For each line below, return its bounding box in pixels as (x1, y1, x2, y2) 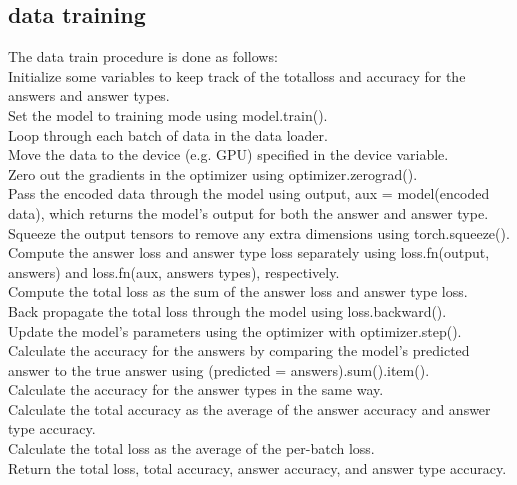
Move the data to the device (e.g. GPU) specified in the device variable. (8, 144, 449, 165)
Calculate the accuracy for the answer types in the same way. (8, 379, 384, 400)
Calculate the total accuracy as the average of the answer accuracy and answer (8, 398, 491, 419)
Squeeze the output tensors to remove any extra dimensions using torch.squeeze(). (8, 222, 510, 243)
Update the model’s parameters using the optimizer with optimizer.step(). (8, 320, 462, 341)
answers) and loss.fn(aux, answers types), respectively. (8, 261, 340, 282)
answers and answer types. (8, 85, 170, 106)
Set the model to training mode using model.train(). (8, 104, 328, 125)
